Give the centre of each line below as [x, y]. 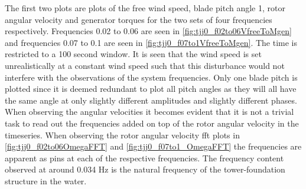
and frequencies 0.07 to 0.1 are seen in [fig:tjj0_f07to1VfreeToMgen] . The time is [151, 42]
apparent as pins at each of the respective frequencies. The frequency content [144, 157]
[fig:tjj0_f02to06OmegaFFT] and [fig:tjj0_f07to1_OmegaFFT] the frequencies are [153, 146]
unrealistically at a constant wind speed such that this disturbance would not [145, 65]
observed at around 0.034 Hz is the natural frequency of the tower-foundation [145, 169]
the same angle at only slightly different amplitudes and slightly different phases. [151, 100]
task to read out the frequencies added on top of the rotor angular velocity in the [152, 123]
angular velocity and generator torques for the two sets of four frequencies [139, 19]
